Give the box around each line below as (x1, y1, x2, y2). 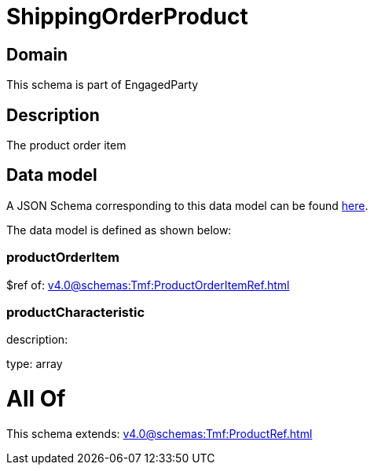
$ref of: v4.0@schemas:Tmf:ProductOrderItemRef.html (6, 278, 290, 292)
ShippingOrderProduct (6, 3, 248, 30)
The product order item (6, 138, 126, 153)
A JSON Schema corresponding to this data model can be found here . (6, 198, 368, 212)
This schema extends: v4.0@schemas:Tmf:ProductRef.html (6, 426, 313, 440)
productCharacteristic (6, 304, 145, 320)
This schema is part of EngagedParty (6, 78, 199, 92)
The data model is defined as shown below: (6, 223, 232, 237)
